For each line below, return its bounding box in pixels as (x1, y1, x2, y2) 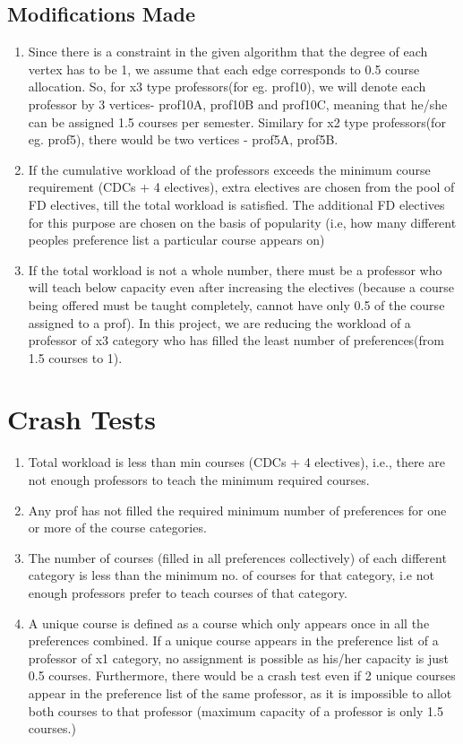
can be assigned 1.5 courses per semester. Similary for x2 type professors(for (28, 112, 446, 131)
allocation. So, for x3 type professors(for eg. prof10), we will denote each (28, 77, 426, 96)
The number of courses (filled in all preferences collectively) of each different (28, 548, 447, 567)
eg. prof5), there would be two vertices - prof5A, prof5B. (28, 130, 339, 149)
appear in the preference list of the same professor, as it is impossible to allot (28, 683, 452, 702)
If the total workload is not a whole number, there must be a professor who (28, 260, 442, 279)
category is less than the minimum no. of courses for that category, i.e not (28, 566, 434, 584)
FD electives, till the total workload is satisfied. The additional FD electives (28, 195, 445, 213)
